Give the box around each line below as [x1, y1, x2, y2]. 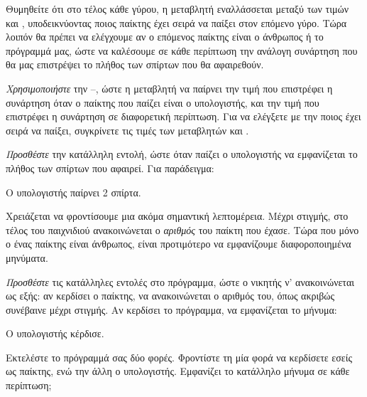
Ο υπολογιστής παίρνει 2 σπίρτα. [6, 184, 141, 199]
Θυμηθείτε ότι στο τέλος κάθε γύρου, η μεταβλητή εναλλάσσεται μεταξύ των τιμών [6, 1, 349, 16]
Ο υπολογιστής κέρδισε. [6, 326, 104, 341]
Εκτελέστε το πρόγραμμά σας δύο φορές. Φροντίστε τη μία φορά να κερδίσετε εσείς [6, 349, 352, 364]
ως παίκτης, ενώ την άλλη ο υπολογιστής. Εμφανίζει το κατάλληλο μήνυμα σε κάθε [6, 364, 350, 379]
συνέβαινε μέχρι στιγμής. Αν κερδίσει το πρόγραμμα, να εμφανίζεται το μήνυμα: [6, 302, 337, 317]
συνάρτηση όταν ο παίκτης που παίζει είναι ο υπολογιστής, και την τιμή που [6, 95, 319, 110]
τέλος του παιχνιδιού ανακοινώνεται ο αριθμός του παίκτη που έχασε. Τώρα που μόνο [6, 222, 359, 237]
